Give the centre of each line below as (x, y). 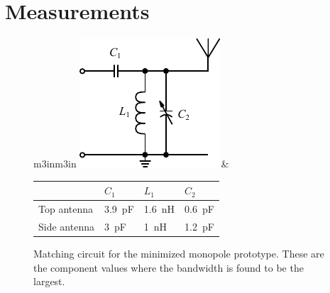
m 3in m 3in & (131, 164)
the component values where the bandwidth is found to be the (169, 267)
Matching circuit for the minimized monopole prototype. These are (179, 253)
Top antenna (66, 209)
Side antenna (66, 226)
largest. (49, 281)
